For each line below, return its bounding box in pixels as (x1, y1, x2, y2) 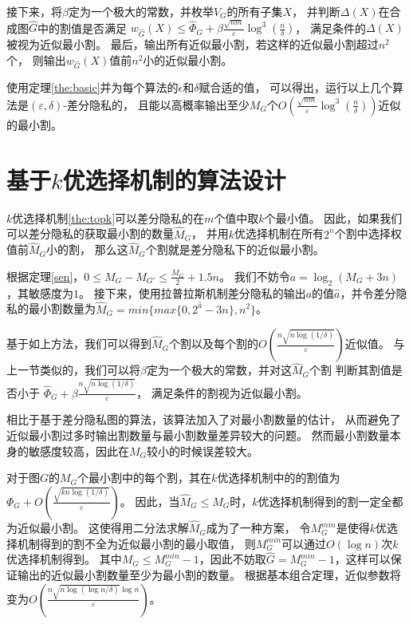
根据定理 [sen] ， (6, 267, 85, 284)
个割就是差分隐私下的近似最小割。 (145, 241, 324, 258)
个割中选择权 (334, 225, 402, 242)
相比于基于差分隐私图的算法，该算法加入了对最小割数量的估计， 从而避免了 (6, 411, 401, 428)
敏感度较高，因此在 (28, 442, 129, 459)
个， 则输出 (6, 51, 66, 68)
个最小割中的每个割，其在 (77, 469, 212, 486)
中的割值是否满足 (37, 19, 128, 36)
